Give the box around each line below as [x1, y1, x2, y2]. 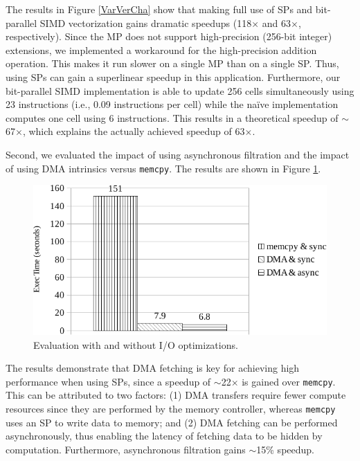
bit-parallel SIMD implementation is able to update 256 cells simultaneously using [6, 83, 354, 98]
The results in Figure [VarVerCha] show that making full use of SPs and [6, 2, 313, 16]
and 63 [262, 15, 291, 30]
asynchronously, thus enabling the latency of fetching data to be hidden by [6, 428, 323, 443]
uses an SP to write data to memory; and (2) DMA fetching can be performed [6, 415, 338, 429]
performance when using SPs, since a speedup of [6, 374, 211, 388]
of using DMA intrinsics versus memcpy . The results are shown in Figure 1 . [6, 161, 321, 175]
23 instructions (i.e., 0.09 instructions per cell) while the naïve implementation [6, 97, 339, 111]
